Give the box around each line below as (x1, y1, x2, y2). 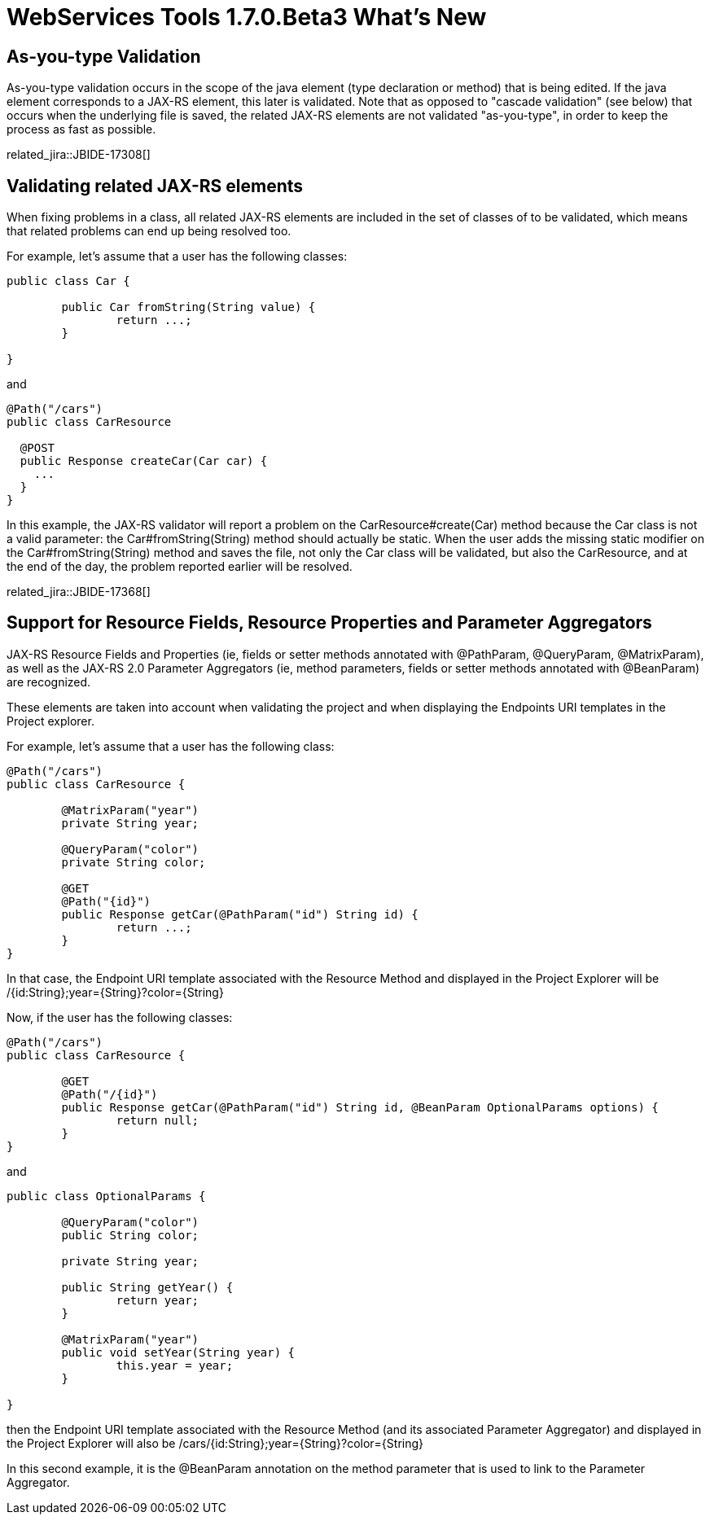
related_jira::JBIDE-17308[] (7, 147, 151, 162)
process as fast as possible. (7, 122, 156, 137)
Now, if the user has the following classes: (7, 1010, 233, 1024)
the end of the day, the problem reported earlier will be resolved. (7, 559, 353, 574)
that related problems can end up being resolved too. (7, 224, 291, 239)
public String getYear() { (61, 1280, 234, 1294)
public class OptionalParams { (7, 1189, 206, 1203)
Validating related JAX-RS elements (7, 175, 304, 196)
